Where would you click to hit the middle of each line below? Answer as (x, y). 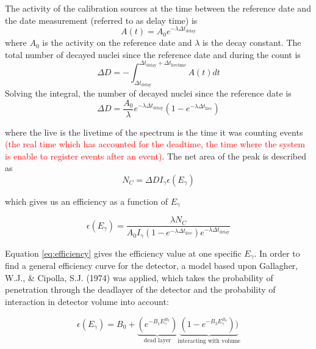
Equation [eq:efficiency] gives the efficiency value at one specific (123, 253)
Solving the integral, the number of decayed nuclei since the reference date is (148, 93)
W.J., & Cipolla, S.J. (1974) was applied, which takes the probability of (139, 277)
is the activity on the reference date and (117, 42)
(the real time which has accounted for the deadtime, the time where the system (155, 144)
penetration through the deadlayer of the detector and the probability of (140, 289)
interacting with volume (209, 341)
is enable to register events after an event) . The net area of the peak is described (156, 156)
